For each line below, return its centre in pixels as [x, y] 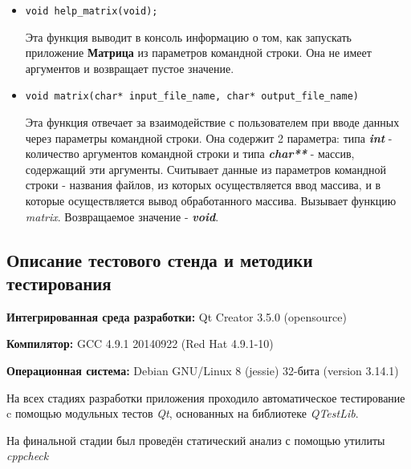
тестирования [59, 283]
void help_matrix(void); [92, 11]
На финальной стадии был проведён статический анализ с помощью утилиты [196, 440]
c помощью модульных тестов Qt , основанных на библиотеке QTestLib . [183, 413]
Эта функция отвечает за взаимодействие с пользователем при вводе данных [212, 122]
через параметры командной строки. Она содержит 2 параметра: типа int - [209, 137]
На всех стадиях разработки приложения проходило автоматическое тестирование [206, 397]
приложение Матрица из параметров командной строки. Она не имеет [198, 53]
